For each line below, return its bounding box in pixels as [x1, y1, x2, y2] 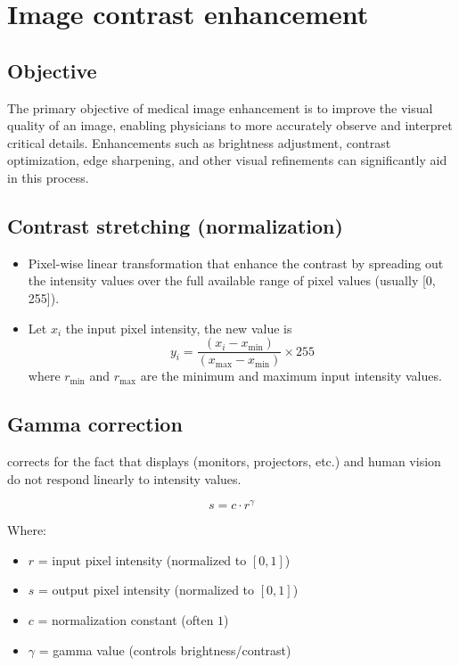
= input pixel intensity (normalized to [37, 550, 247, 569]
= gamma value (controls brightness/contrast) [38, 640, 291, 659]
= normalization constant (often [37, 611, 214, 629]
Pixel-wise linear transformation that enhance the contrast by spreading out [28, 253, 444, 272]
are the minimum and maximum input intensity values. [140, 366, 442, 385]
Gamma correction [7, 410, 183, 438]
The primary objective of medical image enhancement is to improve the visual [7, 98, 433, 117]
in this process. [7, 168, 89, 186]
